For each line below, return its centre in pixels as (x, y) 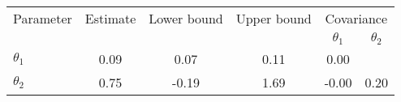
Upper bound (274, 18)
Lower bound (186, 18)
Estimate (110, 18)
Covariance (356, 18)
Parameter (43, 18)
